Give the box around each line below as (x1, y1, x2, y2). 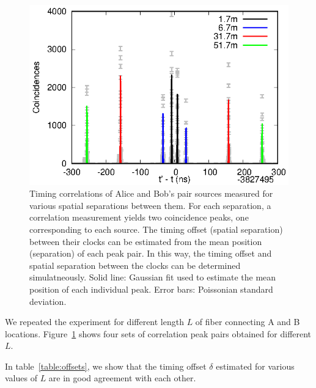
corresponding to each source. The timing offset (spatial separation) (29, 222, 283, 235)
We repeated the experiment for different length (5, 315, 184, 328)
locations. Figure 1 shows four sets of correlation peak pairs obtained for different (5, 327, 312, 340)
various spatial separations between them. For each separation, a (29, 199, 271, 211)
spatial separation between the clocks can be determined (29, 258, 241, 271)
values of (5, 372, 37, 384)
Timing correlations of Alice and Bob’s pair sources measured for (29, 187, 273, 200)
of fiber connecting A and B (195, 315, 300, 328)
